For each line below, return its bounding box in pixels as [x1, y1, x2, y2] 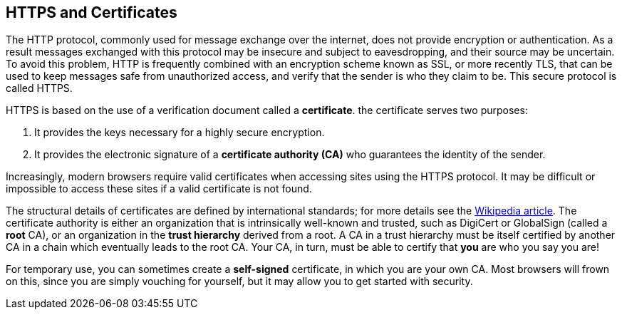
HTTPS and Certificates [6, 4, 177, 21]
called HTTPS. [6, 82, 73, 95]
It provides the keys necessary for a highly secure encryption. [34, 126, 325, 139]
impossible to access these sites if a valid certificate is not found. [6, 182, 312, 195]
